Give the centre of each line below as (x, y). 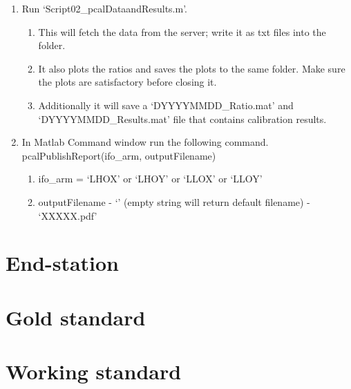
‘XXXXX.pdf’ (68, 215)
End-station (62, 263)
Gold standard (76, 317)
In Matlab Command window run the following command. (145, 142)
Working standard (94, 371)
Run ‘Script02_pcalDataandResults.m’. (104, 8)
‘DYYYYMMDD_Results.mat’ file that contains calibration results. (182, 118)
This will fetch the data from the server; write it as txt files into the (182, 31)
